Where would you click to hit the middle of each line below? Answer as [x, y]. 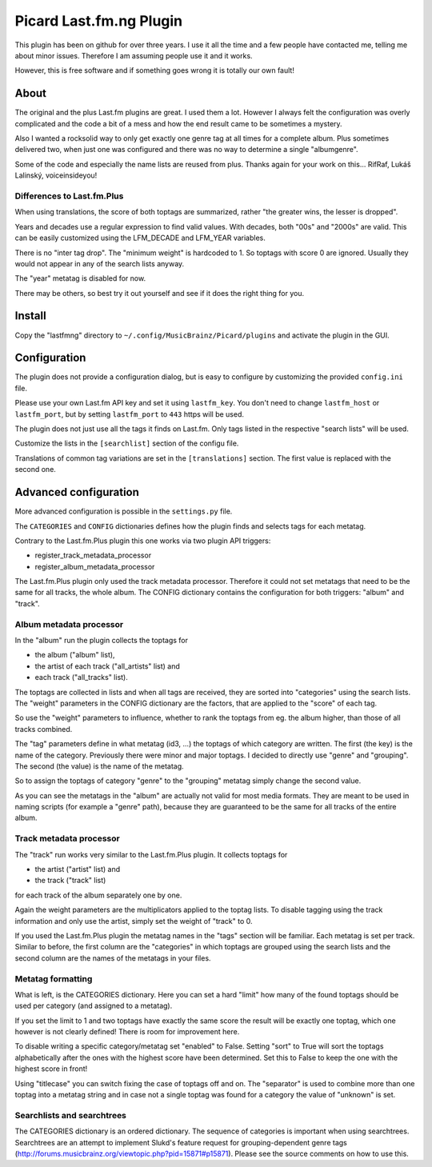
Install [31, 316]
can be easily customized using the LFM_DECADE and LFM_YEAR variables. [140, 238]
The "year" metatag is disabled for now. [80, 278]
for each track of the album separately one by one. [98, 895]
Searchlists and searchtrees [71, 1115]
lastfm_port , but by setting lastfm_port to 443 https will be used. [129, 414]
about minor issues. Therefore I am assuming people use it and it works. [134, 55]
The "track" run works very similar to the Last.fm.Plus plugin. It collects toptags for [151, 854]
